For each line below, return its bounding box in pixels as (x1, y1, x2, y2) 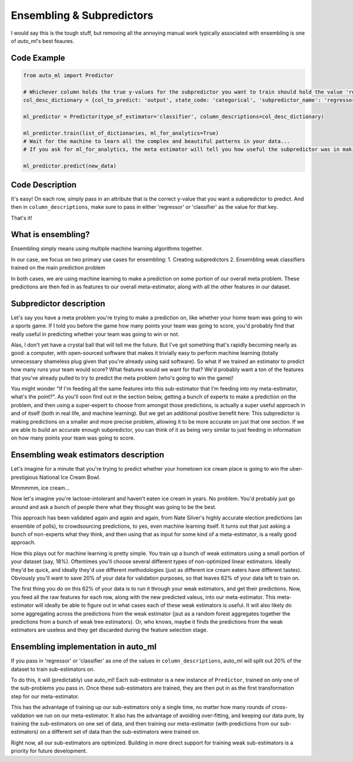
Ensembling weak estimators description (11, 450, 165, 460)
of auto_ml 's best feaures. (11, 37, 75, 44)
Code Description (11, 179, 76, 189)
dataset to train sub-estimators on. (11, 665, 95, 673)
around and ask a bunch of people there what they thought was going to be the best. (11, 503, 217, 510)
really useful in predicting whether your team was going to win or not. (11, 330, 179, 338)
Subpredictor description (11, 298, 105, 308)
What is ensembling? (11, 229, 90, 239)
